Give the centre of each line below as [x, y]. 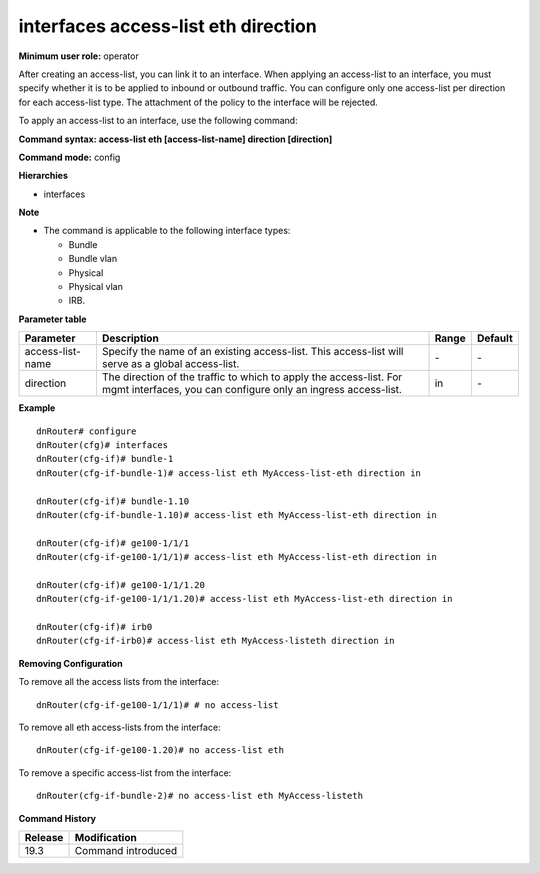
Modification [105, 837]
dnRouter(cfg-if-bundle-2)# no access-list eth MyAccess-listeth [200, 796]
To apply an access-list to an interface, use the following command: [158, 121]
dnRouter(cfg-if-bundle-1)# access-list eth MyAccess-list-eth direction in [229, 473]
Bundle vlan [93, 259]
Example [37, 408]
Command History [57, 818]
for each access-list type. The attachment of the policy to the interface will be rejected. [198, 102]
